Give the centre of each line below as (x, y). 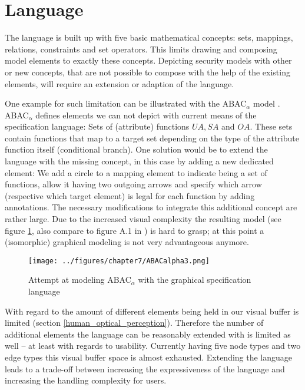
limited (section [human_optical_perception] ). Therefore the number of (134, 323)
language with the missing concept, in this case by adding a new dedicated (139, 161)
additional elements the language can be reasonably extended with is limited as (148, 334)
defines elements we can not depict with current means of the (146, 115)
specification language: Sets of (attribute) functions (97, 126)
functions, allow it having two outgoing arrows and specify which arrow (133, 184)
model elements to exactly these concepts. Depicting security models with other (148, 60)
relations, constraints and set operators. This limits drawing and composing (141, 49)
